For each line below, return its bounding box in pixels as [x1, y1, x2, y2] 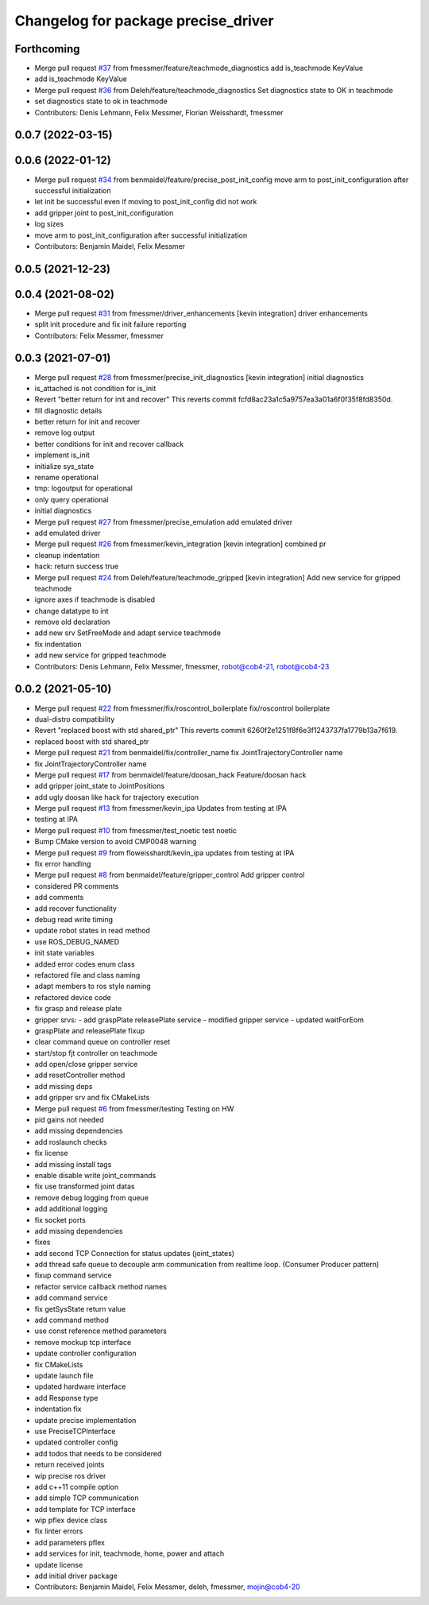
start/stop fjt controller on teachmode [34, 1048, 158, 1057]
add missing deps [34, 1081, 93, 1091]
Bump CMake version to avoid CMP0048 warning [34, 837, 197, 847]
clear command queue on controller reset [34, 1037, 171, 1047]
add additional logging [34, 1204, 108, 1214]
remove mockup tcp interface [34, 1337, 132, 1347]
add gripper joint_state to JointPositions [34, 781, 165, 791]
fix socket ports [34, 1215, 87, 1224]
